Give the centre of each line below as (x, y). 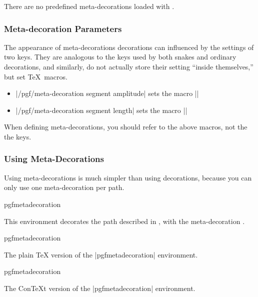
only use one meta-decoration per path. (64, 187)
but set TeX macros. (36, 76)
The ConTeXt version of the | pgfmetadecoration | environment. (100, 288)
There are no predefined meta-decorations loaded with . (89, 6)
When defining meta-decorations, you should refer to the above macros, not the (126, 127)
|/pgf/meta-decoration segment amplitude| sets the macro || (107, 93)
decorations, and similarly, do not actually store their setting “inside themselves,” (129, 66)
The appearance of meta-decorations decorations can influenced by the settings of (129, 47)
